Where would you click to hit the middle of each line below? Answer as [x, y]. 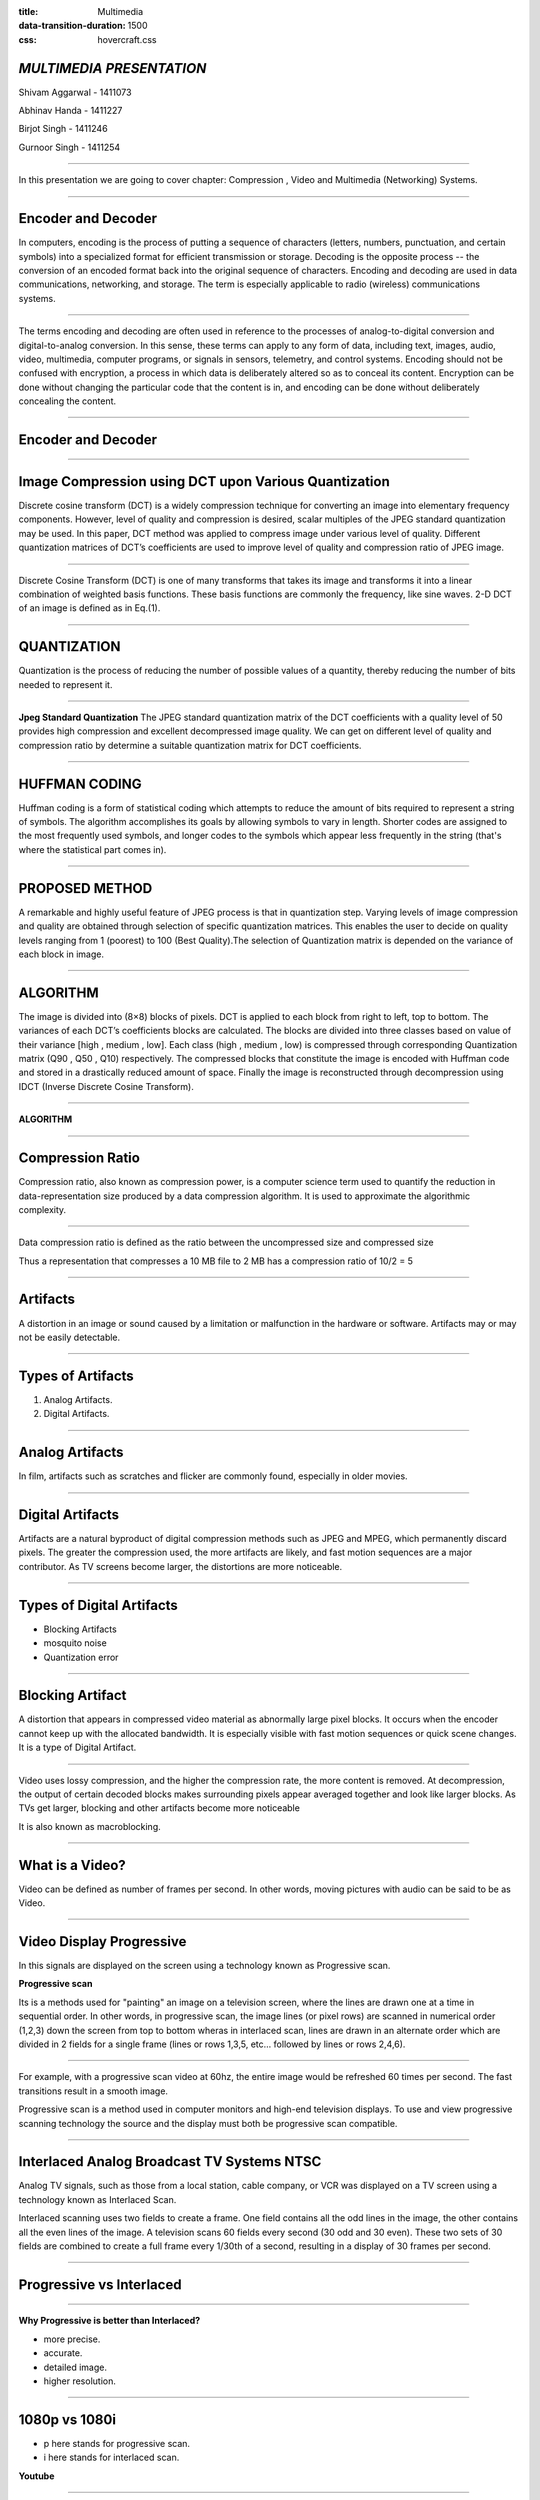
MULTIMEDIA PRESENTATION [112, 68]
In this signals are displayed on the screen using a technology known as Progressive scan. [204, 1965]
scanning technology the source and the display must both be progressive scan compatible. [208, 2123]
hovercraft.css [127, 39]
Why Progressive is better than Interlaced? [109, 2321]
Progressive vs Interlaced [100, 2284]
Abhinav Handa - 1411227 [70, 111]
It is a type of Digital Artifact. [77, 1747]
